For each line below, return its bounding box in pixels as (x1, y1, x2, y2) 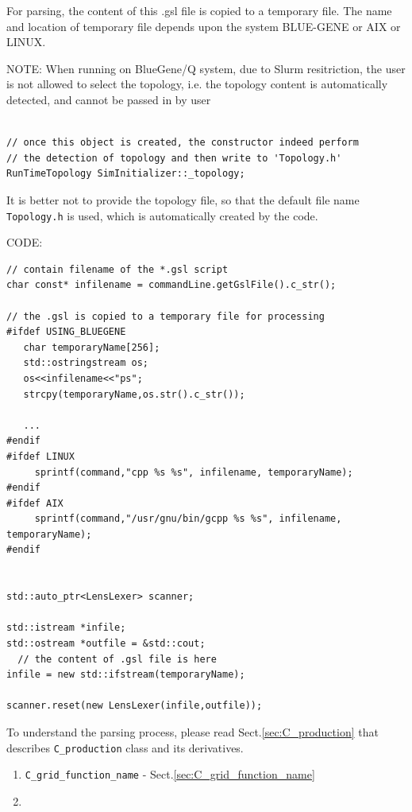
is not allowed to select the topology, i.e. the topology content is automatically (6, 76, 388, 92)
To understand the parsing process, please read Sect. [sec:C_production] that (6, 724, 379, 740)
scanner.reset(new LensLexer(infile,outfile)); (6, 700, 263, 712)
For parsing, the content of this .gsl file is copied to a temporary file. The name (6, 2, 392, 18)
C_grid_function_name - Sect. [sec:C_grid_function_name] (25, 766, 315, 783)
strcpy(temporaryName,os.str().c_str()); (23, 388, 245, 400)
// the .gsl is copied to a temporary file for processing (6, 310, 325, 322)
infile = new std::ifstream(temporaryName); (6, 669, 245, 681)
